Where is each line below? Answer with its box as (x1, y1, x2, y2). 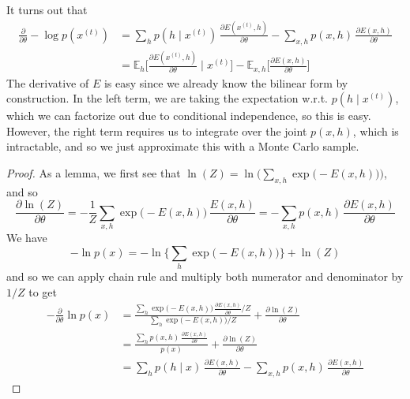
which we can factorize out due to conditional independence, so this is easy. (6, 107, 371, 124)
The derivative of (6, 74, 89, 91)
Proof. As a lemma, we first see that (6, 164, 181, 181)
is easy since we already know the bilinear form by (103, 74, 348, 91)
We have (6, 229, 47, 246)
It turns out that (6, 2, 88, 17)
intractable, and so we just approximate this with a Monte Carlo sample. (6, 138, 359, 155)
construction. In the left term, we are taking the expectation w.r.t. (6, 90, 329, 106)
